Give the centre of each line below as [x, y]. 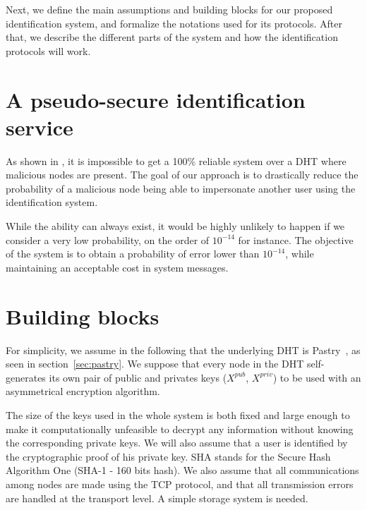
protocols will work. [48, 50]
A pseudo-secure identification [156, 99]
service [40, 127]
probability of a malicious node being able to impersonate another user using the [181, 188]
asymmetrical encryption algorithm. [83, 391]
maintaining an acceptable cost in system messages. [117, 267]
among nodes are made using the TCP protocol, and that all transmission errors [180, 484]
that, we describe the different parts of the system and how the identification [172, 37]
